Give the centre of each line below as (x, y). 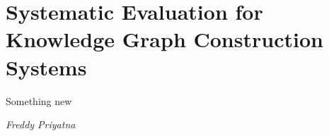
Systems (46, 67)
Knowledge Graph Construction (164, 39)
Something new (39, 100)
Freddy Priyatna (41, 124)
